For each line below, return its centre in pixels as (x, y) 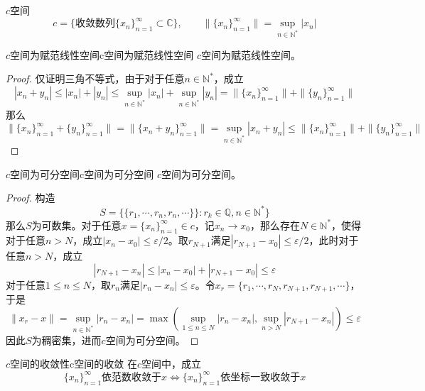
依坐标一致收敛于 (260, 377)
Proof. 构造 (31, 198)
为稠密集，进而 (66, 340)
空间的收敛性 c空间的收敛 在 (74, 364)
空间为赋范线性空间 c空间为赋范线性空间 (102, 54)
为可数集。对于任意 (76, 225)
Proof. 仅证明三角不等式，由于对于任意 (95, 78)
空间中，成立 (172, 364)
